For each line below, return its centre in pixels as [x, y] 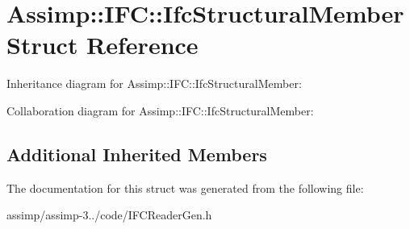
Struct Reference [102, 45]
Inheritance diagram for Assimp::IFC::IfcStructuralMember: [154, 83]
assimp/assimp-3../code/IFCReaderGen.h [109, 215]
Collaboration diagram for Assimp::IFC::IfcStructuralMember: [160, 110]
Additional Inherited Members [137, 154]
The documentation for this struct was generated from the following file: [185, 187]
